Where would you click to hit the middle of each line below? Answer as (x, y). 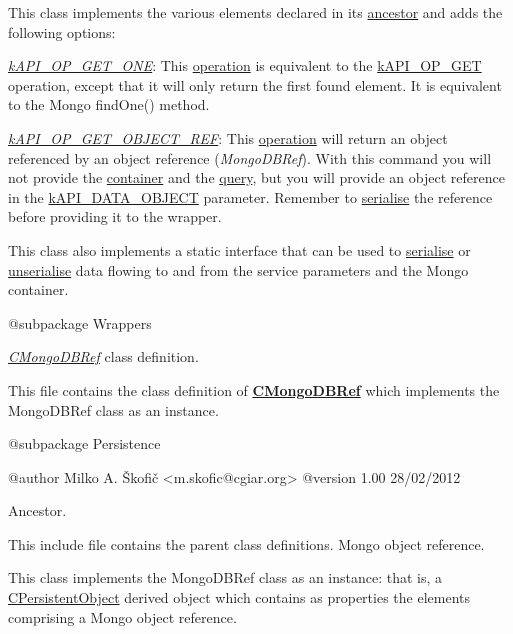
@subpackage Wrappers (80, 322)
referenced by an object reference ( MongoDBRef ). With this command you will (250, 157)
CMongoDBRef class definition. (103, 356)
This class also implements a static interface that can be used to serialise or (239, 249)
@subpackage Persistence (84, 443)
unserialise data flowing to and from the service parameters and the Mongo (238, 269)
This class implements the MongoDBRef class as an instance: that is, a (225, 577)
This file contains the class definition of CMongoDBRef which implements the (254, 389)
